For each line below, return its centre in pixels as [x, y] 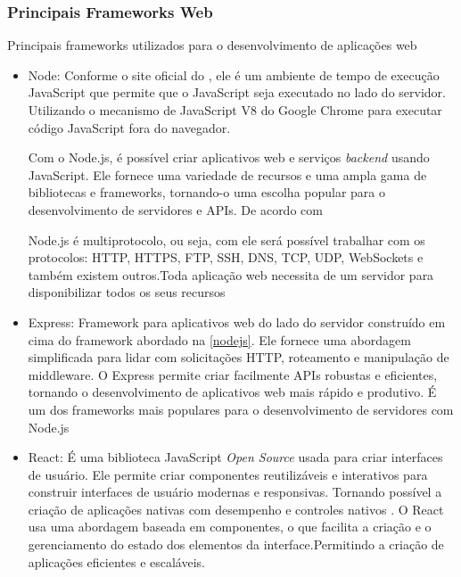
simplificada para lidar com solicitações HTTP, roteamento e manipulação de [239, 357]
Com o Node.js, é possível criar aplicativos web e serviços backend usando [229, 157]
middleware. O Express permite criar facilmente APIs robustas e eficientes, [233, 374]
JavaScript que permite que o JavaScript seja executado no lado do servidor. [237, 92]
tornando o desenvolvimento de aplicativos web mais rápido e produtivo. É [232, 392]
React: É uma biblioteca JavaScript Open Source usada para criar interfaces [235, 457]
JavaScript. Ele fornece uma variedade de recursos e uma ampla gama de [227, 174]
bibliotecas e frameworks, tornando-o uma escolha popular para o [207, 192]
